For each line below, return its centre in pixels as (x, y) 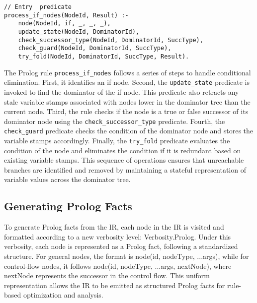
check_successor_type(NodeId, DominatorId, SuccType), (111, 40)
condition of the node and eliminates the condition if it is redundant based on (123, 150)
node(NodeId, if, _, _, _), (64, 24)
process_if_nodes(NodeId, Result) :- (66, 15)
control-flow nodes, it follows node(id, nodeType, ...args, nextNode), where (118, 266)
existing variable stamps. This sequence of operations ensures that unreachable (124, 160)
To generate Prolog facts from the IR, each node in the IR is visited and (114, 227)
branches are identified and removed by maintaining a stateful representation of (125, 169)
